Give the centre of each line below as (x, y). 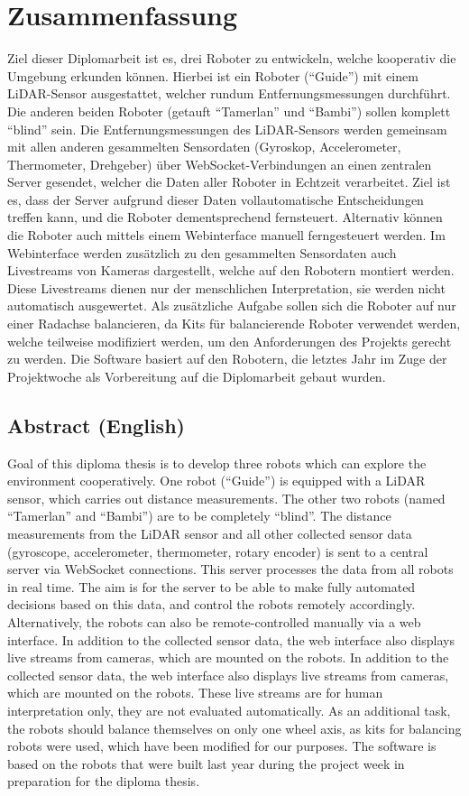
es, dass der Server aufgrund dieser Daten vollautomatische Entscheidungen (216, 199)
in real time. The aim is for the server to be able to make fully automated (212, 586)
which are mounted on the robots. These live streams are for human (195, 693)
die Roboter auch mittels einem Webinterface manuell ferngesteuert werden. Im (226, 235)
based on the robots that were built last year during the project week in (206, 763)
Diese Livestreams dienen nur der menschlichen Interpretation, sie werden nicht (226, 287)
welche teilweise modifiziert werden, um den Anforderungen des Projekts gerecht (230, 341)
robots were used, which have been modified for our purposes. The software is (222, 746)
